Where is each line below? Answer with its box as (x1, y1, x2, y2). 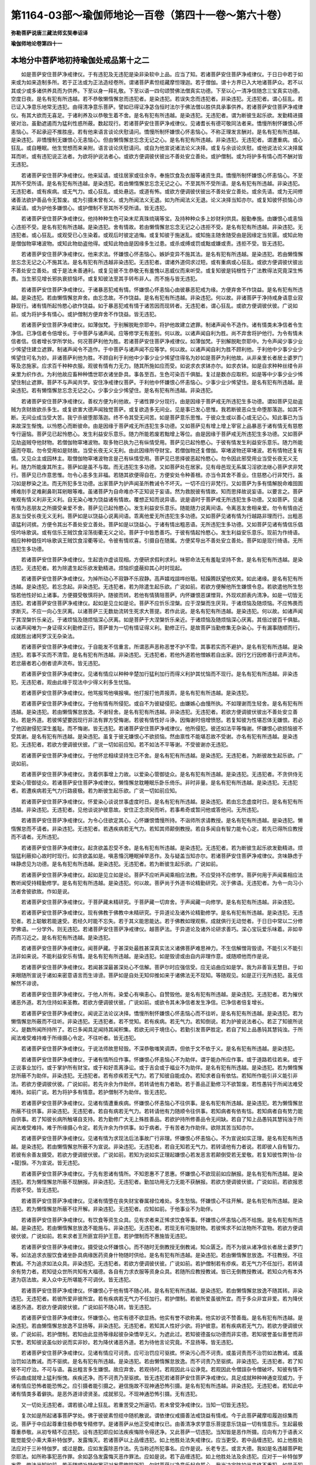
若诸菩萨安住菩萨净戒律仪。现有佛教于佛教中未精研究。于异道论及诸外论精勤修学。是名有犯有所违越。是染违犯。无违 (20, 909, 303, 917)
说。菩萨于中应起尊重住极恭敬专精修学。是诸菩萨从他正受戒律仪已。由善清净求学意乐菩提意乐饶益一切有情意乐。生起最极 (11, 1420, 303, 1427)
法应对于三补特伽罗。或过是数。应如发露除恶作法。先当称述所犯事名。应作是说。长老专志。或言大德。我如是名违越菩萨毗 (11, 1444, 303, 1452)
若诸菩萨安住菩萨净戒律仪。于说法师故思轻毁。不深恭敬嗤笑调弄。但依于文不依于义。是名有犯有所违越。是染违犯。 (20, 1045, 298, 1052)
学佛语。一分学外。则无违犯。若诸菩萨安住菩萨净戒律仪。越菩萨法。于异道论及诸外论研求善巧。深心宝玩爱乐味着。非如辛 (11, 926, 303, 933)
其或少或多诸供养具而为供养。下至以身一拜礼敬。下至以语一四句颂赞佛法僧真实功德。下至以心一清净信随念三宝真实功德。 (11, 87, 303, 94)
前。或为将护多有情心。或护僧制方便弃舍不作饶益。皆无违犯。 (11, 311, 160, 318)
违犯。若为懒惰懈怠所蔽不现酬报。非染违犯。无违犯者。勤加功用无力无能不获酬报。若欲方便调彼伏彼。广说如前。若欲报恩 (11, 1178, 303, 1185)
